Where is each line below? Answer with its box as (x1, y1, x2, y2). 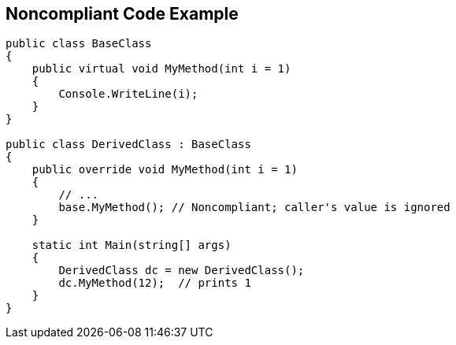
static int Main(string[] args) (32, 239, 232, 252)
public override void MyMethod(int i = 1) (32, 163, 298, 176)
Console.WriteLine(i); (58, 87, 198, 101)
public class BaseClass (6, 37, 152, 50)
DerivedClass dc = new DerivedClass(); (58, 264, 305, 277)
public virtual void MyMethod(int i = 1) (32, 62, 291, 76)
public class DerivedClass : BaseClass (6, 138, 251, 151)
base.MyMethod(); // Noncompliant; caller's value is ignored (58, 201, 450, 214)
